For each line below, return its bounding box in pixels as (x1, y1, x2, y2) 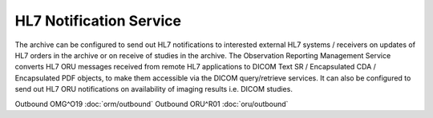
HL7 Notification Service (14, 12, 182, 29)
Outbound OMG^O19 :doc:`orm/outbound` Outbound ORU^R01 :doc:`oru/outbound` (14, 99, 289, 108)
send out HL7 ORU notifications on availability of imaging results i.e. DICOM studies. (14, 85, 293, 94)
